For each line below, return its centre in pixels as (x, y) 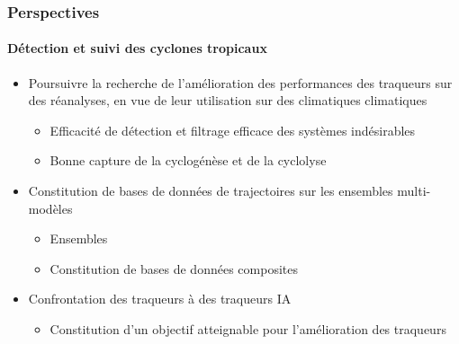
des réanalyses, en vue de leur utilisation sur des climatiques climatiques (228, 100)
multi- (414, 191)
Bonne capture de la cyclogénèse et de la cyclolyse (188, 160)
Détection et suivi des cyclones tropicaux (137, 48)
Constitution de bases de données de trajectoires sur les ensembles (211, 191)
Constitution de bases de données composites (174, 268)
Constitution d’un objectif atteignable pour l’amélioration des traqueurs (248, 328)
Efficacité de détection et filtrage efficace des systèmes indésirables (233, 130)
